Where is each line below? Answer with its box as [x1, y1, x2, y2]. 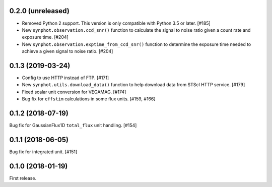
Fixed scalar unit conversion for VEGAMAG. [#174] [22, 89, 126, 95]
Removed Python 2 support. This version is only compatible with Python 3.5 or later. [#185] [22, 20, 211, 26]
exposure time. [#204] [22, 34, 69, 40]
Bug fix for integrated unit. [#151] [9, 149, 78, 155]
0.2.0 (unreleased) [9, 7, 70, 15]
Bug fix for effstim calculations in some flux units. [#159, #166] [22, 96, 156, 102]
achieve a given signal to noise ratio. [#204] [22, 48, 113, 54]
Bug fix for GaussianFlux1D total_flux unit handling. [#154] [9, 122, 137, 129]
